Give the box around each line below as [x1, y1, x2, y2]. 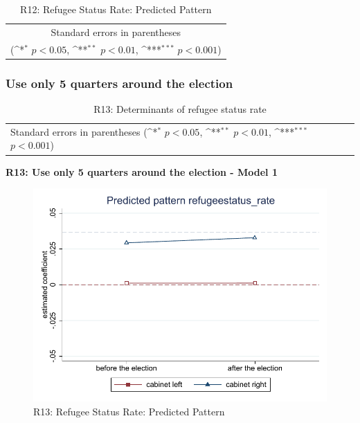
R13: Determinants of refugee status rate [93, 102, 267, 116]
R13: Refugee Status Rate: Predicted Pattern [33, 404, 225, 419]
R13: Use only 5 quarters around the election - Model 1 [6, 164, 278, 179]
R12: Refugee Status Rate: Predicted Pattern [20, 2, 212, 16]
